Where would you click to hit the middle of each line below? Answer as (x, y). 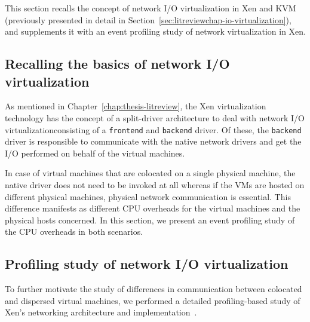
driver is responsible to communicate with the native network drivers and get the (153, 141)
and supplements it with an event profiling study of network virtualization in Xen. (156, 31)
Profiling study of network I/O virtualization (147, 264)
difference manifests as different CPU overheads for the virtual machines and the (153, 208)
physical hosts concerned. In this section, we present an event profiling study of (150, 220)
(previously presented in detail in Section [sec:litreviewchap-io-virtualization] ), (148, 19)
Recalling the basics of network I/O (117, 64)
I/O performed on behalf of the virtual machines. (95, 153)
